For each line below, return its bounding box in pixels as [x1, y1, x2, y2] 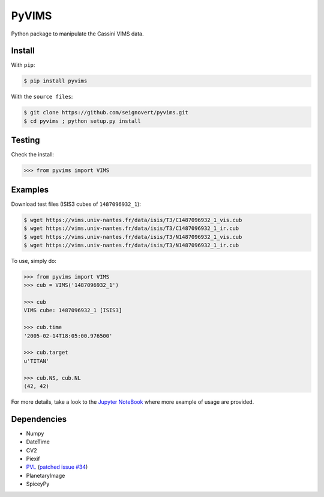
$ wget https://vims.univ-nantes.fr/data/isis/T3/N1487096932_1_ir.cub [23, 241, 239, 248]
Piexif [26, 455, 40, 463]
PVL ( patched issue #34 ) [26, 463, 88, 471]
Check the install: [11, 151, 54, 158]
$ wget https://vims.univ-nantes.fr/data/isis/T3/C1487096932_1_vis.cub [23, 217, 242, 223]
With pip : [11, 61, 35, 69]
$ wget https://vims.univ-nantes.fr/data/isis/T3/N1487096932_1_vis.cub [23, 233, 242, 240]
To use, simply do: [11, 257, 56, 264]
